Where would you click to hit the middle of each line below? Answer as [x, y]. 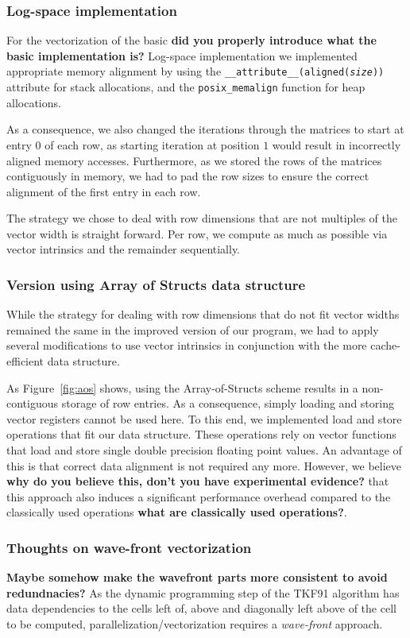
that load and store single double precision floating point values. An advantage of [204, 450]
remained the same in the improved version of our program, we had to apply [193, 329]
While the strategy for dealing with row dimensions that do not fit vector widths [203, 314]
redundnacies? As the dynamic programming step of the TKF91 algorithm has [203, 592]
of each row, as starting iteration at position [152, 144]
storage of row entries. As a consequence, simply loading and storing [228, 403]
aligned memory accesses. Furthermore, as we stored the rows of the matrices [194, 160]
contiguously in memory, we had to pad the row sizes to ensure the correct [188, 176]
